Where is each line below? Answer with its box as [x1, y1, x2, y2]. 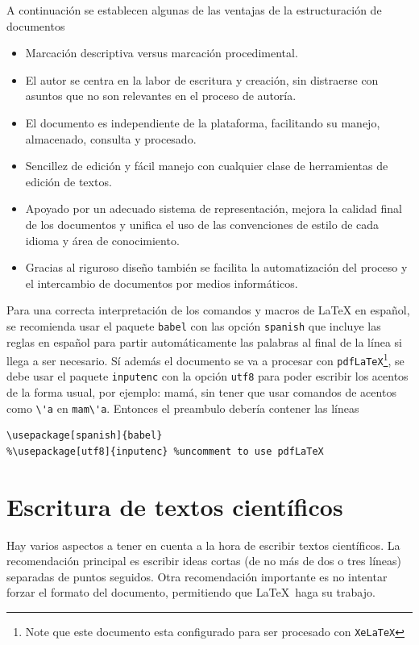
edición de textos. [25, 173, 112, 189]
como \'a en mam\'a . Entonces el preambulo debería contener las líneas [6, 399, 359, 416]
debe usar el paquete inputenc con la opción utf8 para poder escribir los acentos [6, 368, 409, 385]
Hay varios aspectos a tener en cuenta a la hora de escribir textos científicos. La [6, 536, 400, 553]
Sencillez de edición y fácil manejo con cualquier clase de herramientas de [25, 157, 388, 174]
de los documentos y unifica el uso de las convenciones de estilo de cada [25, 215, 380, 232]
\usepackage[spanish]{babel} [6, 430, 163, 442]
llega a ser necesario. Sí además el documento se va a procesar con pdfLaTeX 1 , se [6, 350, 404, 368]
